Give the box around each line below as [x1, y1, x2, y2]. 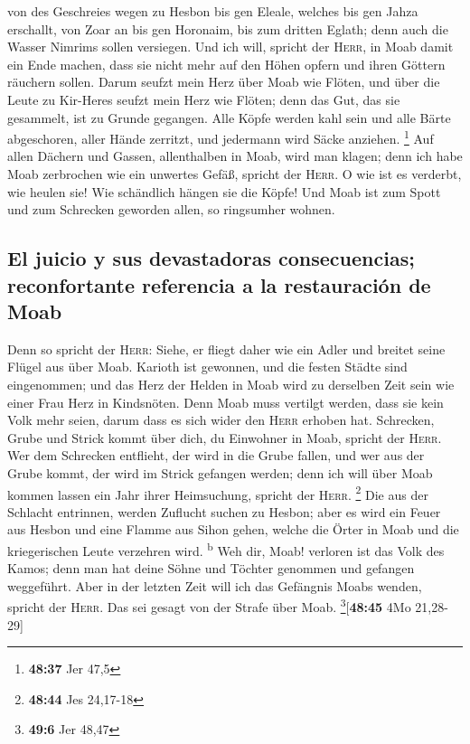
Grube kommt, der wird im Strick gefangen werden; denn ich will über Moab [7, 463, 433, 482]
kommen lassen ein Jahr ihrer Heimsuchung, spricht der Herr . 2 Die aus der [7, 482, 428, 504]
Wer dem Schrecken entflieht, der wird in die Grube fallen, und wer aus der [7, 446, 425, 465]
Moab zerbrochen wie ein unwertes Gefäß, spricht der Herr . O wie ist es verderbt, [7, 165, 462, 183]
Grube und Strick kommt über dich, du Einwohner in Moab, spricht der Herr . [7, 428, 442, 447]
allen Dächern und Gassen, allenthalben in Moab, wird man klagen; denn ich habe [7, 146, 463, 165]
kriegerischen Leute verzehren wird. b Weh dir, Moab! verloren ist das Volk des [7, 538, 445, 560]
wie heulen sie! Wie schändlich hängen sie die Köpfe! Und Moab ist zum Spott [7, 182, 441, 201]
